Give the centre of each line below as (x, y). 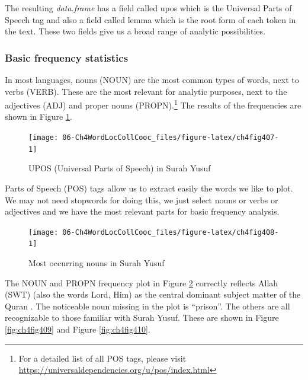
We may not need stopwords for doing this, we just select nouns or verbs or (142, 199)
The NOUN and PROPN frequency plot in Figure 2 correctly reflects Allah (142, 282)
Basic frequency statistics (67, 57)
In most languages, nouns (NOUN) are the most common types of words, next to (152, 79)
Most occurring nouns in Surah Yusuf (97, 263)
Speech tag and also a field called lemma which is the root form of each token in (150, 19)
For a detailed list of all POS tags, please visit (102, 358)
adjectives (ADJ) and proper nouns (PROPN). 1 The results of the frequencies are (153, 104)
